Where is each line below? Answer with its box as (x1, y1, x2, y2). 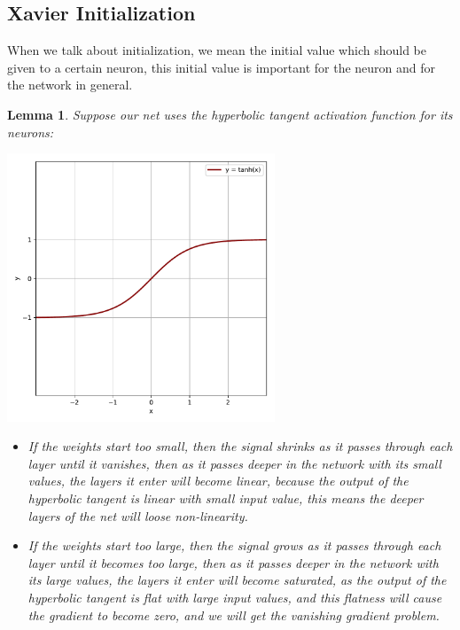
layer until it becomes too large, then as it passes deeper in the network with (27, 553, 439, 572)
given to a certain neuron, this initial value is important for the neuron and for (7, 58, 436, 76)
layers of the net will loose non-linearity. (27, 506, 248, 525)
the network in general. (7, 75, 133, 94)
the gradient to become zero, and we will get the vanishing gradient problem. (27, 605, 440, 624)
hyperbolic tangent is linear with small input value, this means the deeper (27, 488, 424, 507)
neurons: (7, 122, 54, 141)
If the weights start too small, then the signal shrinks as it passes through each (27, 437, 453, 455)
